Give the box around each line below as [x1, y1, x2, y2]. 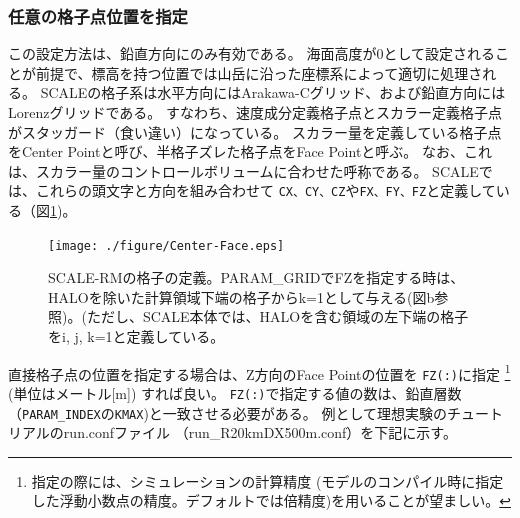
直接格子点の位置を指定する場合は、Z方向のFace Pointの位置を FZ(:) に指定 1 [8, 360, 511, 384]
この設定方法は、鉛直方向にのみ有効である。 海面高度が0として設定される [8, 43, 496, 64]
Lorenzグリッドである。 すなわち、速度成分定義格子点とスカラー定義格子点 [8, 102, 502, 122]
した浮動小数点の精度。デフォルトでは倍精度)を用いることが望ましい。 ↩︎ [31, 490, 511, 511]
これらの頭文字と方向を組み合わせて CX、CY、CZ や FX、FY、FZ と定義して [35, 180, 496, 201]
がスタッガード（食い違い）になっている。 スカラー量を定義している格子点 [8, 121, 502, 142]
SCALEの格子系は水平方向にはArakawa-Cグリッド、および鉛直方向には [40, 82, 506, 103]
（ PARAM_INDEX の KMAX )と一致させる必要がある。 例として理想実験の [8, 402, 448, 423]
